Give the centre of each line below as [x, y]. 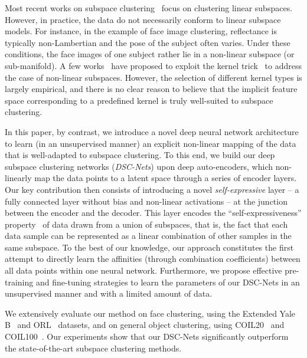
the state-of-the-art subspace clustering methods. [93, 348]
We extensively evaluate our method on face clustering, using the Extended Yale [150, 313]
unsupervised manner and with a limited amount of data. [109, 293]
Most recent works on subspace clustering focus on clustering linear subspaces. [149, 8]
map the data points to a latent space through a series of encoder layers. [166, 178]
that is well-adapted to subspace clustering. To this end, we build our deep [140, 155]
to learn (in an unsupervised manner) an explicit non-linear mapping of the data [151, 143]
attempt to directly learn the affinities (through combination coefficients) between [153, 259]
